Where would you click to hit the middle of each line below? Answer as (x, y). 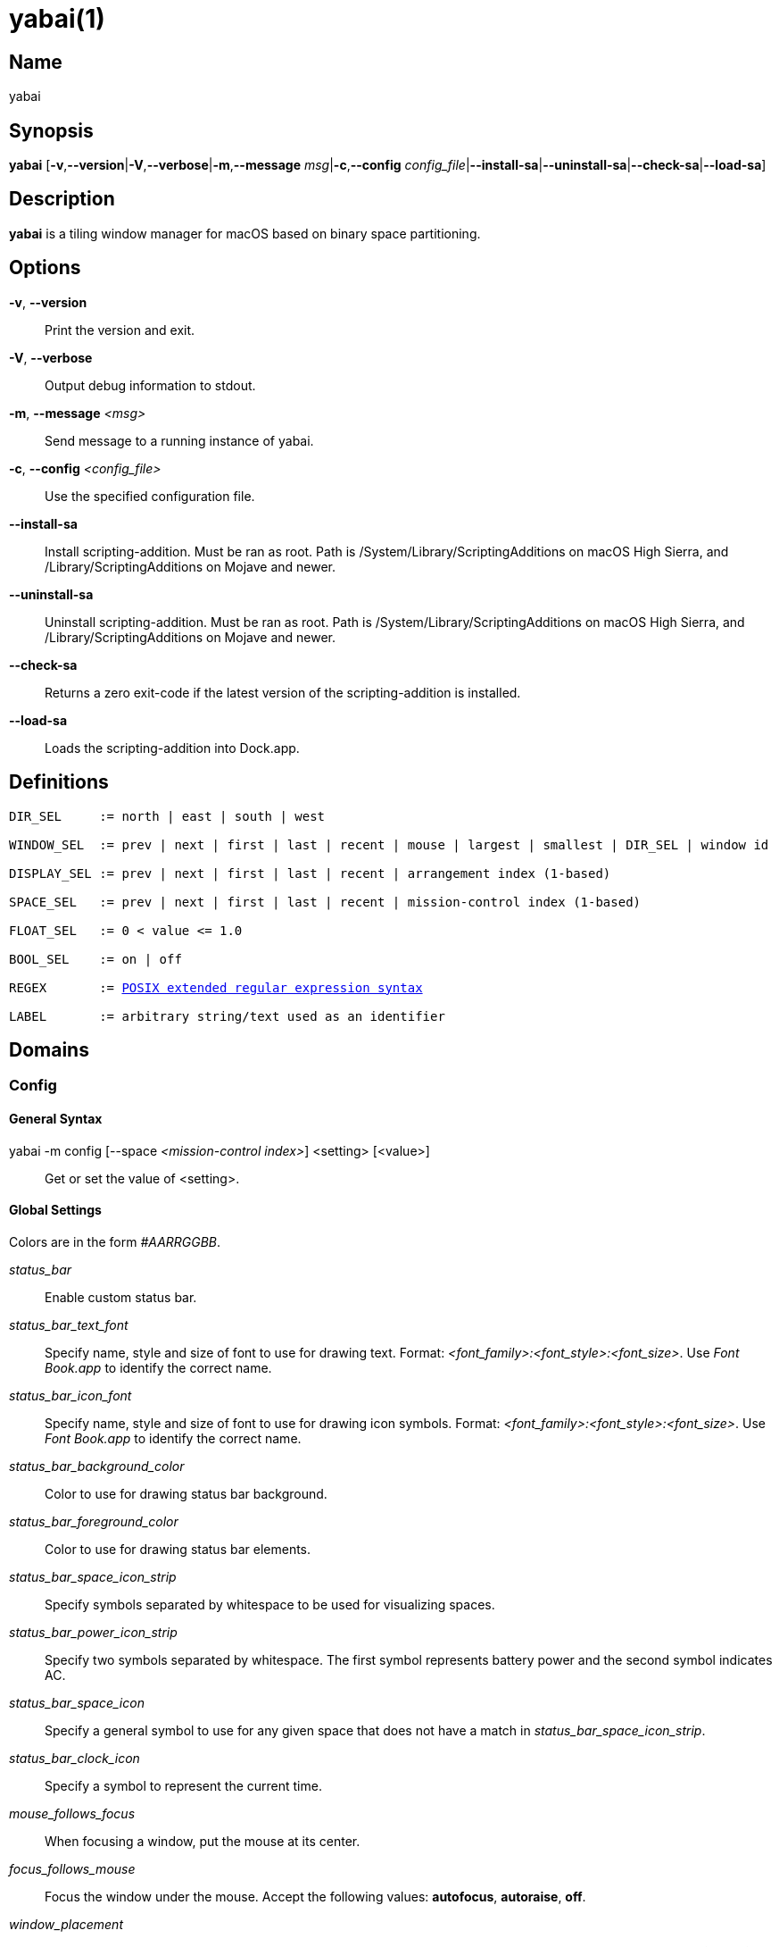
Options (45, 268)
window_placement (66, 1924)
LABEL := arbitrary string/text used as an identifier (227, 1016)
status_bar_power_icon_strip (93, 1632)
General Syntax (56, 1119)
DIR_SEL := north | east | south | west (167, 816)
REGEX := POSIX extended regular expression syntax (216, 987)
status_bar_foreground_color (94, 1521)
